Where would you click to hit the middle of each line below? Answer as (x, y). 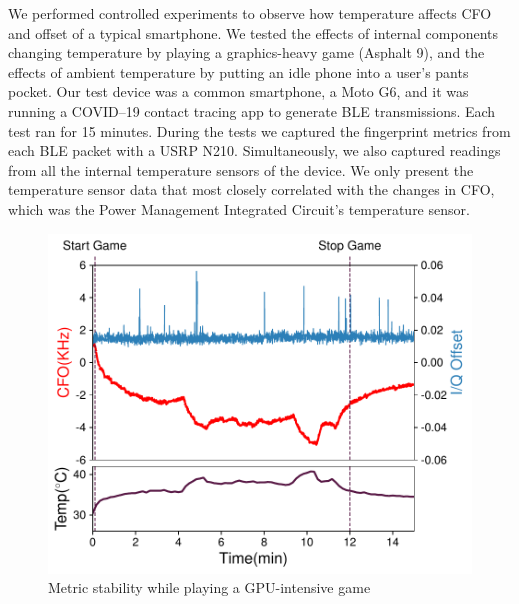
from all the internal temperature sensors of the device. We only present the (241, 169)
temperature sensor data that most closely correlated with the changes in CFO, (251, 189)
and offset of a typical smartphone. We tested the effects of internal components (253, 32)
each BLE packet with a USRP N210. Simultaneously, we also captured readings (254, 150)
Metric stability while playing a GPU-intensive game (209, 587)
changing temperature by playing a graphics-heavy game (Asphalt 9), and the (246, 52)
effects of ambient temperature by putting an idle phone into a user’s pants (238, 71)
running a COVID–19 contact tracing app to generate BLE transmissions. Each (252, 110)
